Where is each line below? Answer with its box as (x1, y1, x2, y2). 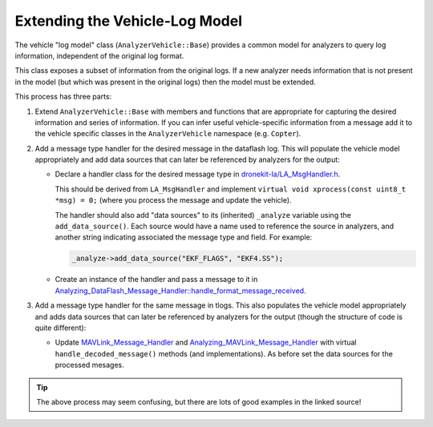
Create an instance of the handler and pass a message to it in (55, 275, 258, 284)
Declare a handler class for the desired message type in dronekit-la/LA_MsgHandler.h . (55, 169, 341, 179)
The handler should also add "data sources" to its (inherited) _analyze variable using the (55, 210, 352, 220)
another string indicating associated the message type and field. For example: (55, 232, 313, 242)
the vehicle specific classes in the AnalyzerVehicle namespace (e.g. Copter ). (34, 129, 301, 139)
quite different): (34, 323, 87, 332)
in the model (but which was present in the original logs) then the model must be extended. (14, 77, 316, 87)
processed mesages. (55, 361, 124, 370)
